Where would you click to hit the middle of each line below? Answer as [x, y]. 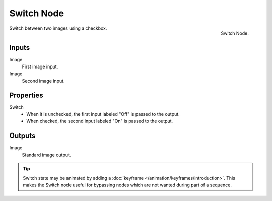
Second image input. [43, 81]
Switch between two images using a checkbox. [58, 28]
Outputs [22, 136]
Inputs [20, 48]
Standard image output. [46, 155]
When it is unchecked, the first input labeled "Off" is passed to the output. [103, 114]
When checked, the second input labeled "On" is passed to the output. [100, 121]
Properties [26, 95]
